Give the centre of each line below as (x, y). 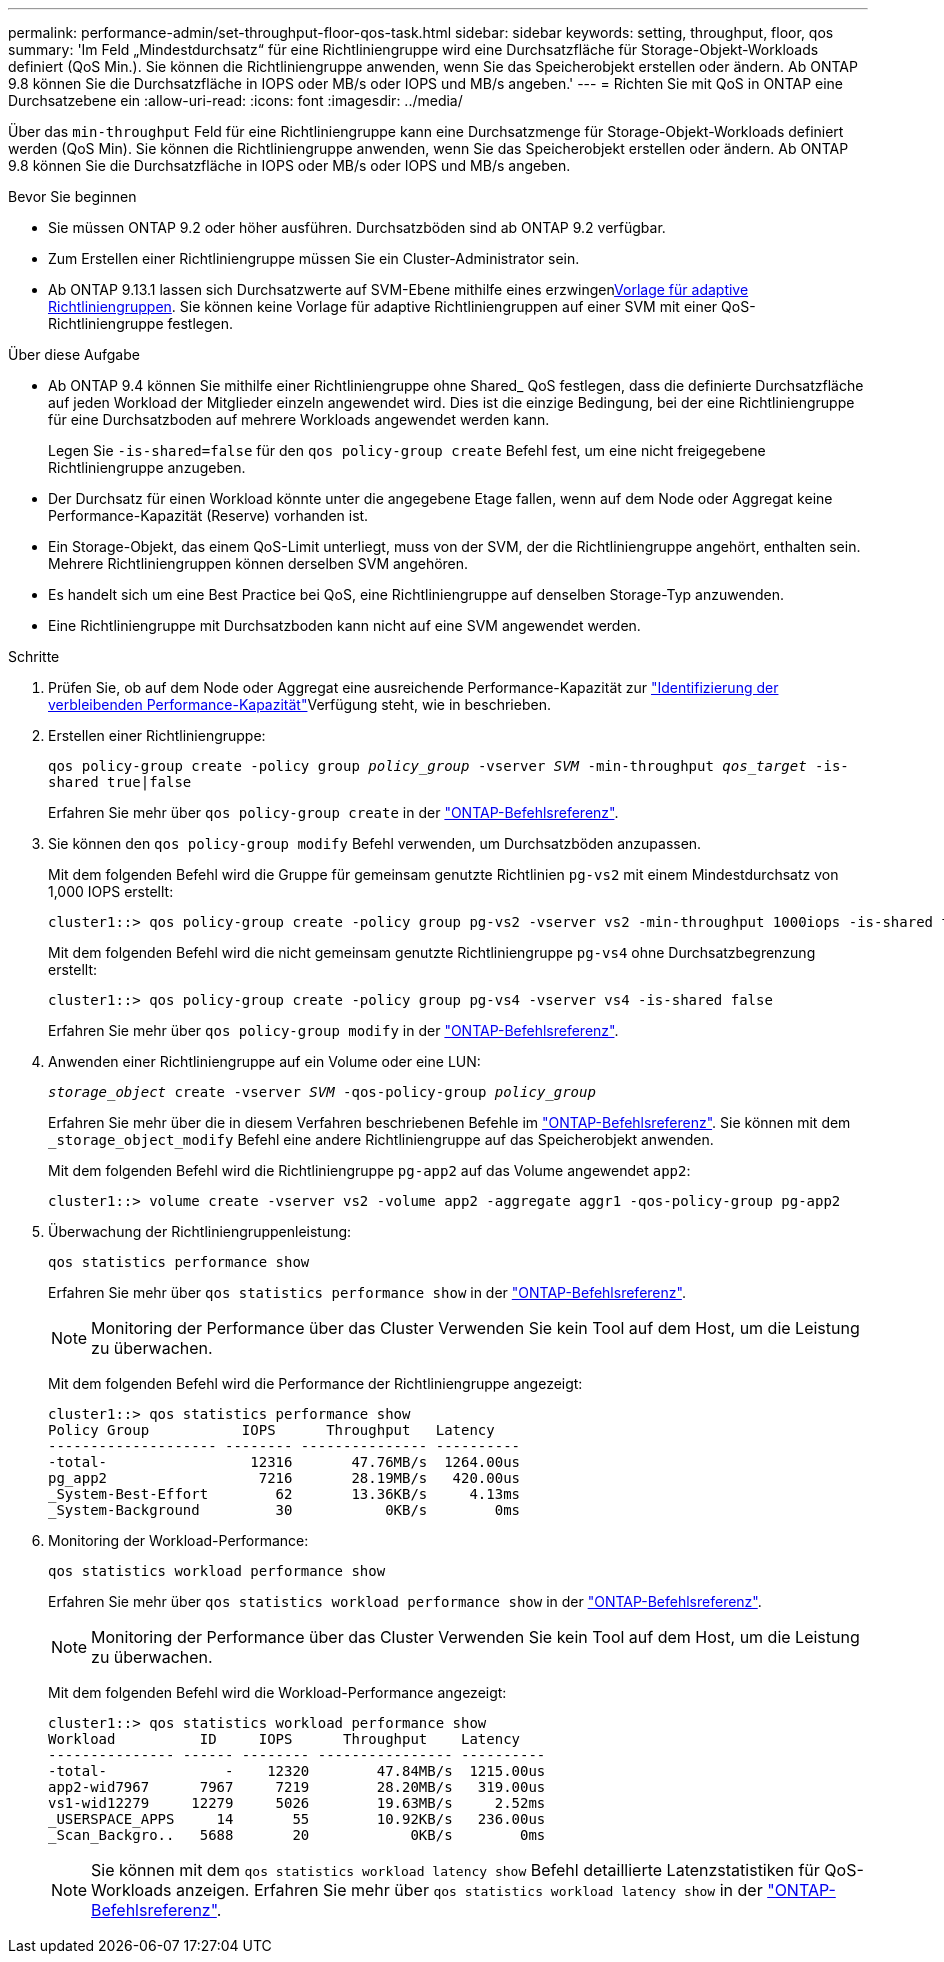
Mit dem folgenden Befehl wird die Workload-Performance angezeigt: (277, 1692)
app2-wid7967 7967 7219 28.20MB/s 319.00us (297, 1787)
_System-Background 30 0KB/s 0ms (284, 1510)
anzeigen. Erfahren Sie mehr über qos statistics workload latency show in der (469, 1890)
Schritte (34, 656)
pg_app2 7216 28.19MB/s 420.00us (284, 1478)
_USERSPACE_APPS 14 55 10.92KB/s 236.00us (297, 1819)
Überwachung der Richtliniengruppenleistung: (200, 1231)
